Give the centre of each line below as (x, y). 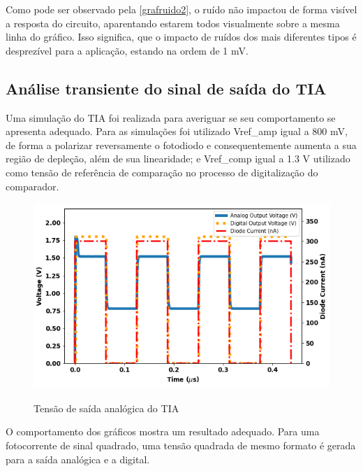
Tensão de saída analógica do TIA (106, 408)
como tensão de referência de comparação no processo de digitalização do (162, 172)
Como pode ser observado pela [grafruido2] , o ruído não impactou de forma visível (181, 9)
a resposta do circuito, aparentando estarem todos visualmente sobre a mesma (173, 23)
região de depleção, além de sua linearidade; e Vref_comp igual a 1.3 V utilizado (178, 159)
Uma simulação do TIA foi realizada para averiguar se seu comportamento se (171, 117)
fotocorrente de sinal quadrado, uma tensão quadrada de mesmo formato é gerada (181, 445)
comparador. (32, 186)
